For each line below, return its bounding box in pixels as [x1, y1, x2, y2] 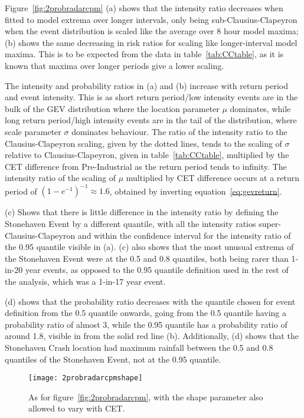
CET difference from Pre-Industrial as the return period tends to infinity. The [5, 160, 287, 172]
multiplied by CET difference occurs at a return [126, 172, 300, 184]
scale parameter [5, 125, 61, 137]
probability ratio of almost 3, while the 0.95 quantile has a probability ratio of [5, 318, 287, 330]
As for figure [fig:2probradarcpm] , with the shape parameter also [28, 390, 263, 403]
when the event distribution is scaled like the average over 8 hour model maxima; [5, 25, 299, 37]
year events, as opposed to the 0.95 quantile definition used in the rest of [25, 264, 289, 276]
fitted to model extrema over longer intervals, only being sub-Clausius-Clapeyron [5, 13, 298, 25]
